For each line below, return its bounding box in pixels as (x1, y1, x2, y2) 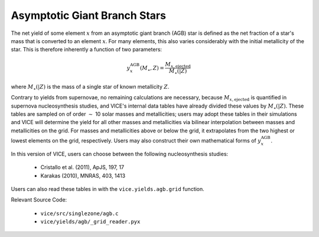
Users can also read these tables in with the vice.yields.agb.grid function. (11, 185, 205, 192)
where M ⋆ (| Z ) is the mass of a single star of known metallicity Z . (11, 83, 170, 92)
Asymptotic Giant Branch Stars (11, 9, 167, 22)
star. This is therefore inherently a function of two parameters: (11, 46, 162, 53)
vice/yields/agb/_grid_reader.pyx (40, 219, 141, 225)
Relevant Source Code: (11, 196, 67, 203)
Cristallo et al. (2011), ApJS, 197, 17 (40, 164, 124, 171)
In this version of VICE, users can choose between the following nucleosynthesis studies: (11, 150, 229, 157)
